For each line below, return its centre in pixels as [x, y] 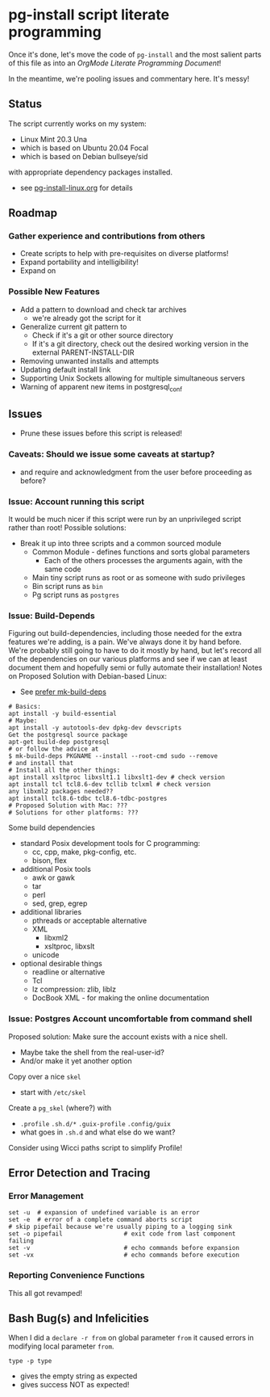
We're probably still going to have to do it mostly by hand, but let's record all [135, 650]
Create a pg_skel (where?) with [60, 1108]
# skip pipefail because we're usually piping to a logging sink [120, 1227]
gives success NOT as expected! [75, 1385]
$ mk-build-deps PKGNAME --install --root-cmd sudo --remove [113, 756]
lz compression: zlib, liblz [74, 989]
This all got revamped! [46, 1293]
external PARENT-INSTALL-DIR [83, 352]
